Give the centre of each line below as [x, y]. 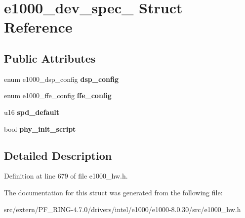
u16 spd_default [32, 112]
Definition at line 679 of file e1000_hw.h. [66, 176]
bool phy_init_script [40, 128]
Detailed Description [58, 155]
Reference [38, 27]
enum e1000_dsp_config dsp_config [61, 79]
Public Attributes [50, 58]
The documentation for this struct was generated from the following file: [113, 192]
